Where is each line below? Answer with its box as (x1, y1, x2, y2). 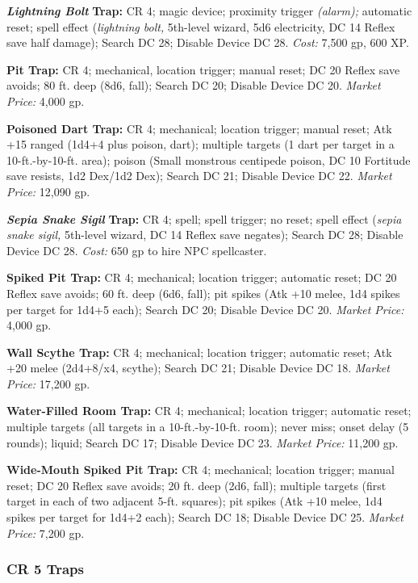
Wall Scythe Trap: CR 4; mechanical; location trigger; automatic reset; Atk (6, 343, 392, 360)
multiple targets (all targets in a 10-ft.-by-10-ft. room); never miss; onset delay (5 (6, 418, 409, 435)
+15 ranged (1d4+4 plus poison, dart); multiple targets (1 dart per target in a (6, 136, 395, 153)
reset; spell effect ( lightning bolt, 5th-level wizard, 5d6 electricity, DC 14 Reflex (6, 18, 395, 35)
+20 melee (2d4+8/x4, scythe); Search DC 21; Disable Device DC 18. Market (6, 359, 390, 376)
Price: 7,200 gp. (6, 524, 85, 541)
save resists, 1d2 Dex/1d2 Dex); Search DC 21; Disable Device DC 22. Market (6, 167, 392, 184)
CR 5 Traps (6, 559, 84, 579)
